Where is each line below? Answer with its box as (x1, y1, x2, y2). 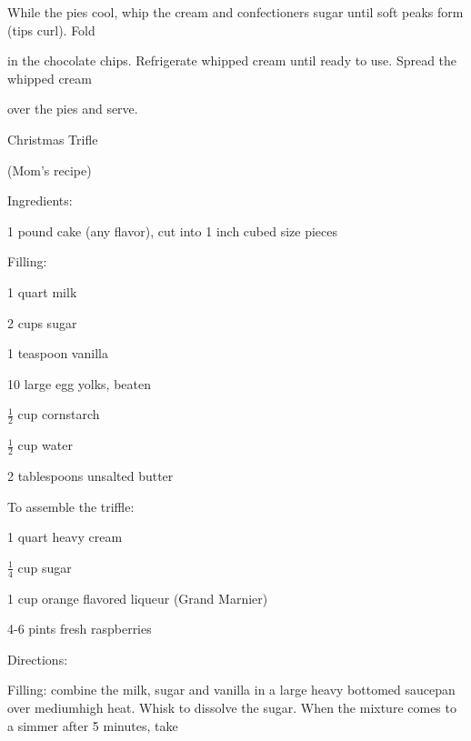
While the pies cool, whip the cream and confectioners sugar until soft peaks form (7, 3, 464, 21)
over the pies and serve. (7, 99, 138, 118)
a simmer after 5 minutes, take (7, 716, 178, 735)
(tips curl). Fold (7, 20, 95, 39)
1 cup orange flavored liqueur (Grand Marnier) (7, 588, 268, 607)
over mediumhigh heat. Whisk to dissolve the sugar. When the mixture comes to (7, 697, 456, 716)
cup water (17, 436, 73, 455)
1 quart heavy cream (7, 527, 123, 546)
